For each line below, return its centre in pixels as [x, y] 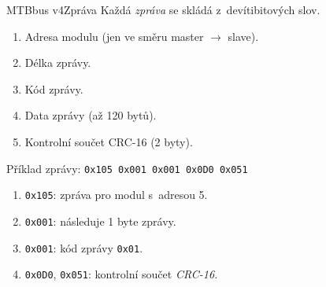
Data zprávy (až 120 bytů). [91, 115]
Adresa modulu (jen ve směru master [114, 36]
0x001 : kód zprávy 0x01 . [84, 247]
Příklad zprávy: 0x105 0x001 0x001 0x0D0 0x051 [127, 168]
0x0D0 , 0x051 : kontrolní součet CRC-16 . [121, 274]
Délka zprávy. [58, 63]
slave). [243, 36]
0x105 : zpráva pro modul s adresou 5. [116, 195]
